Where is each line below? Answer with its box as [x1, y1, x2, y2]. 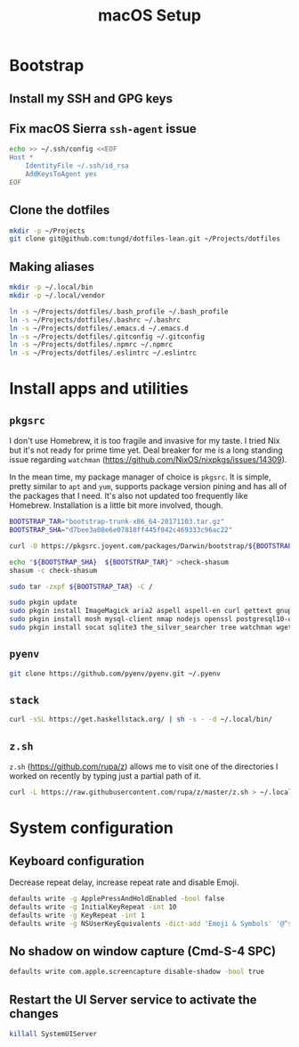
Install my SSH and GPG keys [9, 91, 174, 106]
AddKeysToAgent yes [25, 170, 98, 179]
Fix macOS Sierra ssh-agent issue [9, 121, 198, 136]
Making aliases [9, 259, 95, 274]
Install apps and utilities [9, 379, 189, 399]
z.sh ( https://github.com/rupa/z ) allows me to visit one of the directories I [9, 761, 279, 772]
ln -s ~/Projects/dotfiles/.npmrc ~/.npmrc [9, 340, 174, 349]
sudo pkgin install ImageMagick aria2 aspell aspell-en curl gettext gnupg [9, 607, 296, 616]
